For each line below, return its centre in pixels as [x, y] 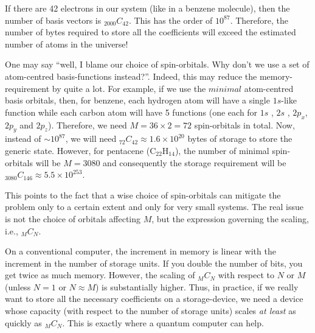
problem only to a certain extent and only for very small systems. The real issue [154, 207]
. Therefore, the [259, 20]
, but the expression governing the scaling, [230, 218]
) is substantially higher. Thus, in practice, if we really [197, 286]
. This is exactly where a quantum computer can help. [163, 322]
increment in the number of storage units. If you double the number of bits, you [154, 263]
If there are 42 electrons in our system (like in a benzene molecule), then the [147, 8]
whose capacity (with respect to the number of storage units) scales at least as [151, 311]
